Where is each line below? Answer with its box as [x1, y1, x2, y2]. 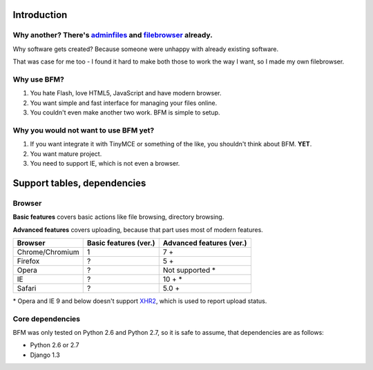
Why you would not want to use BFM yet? [12, 125, 155, 135]
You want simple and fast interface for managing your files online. [30, 99, 218, 107]
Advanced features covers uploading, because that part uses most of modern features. [12, 225, 264, 234]
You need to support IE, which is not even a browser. [30, 159, 180, 167]
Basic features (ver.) [86, 238, 155, 248]
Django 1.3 [30, 351, 60, 359]
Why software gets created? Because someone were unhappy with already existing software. [12, 45, 279, 53]
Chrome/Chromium [17, 247, 79, 257]
